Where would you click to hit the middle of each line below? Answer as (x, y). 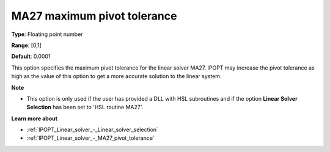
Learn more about (35, 118)
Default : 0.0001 (31, 56)
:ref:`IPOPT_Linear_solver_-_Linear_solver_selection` (93, 130)
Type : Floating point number (47, 34)
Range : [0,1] (27, 45)
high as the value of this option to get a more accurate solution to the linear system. (116, 76)
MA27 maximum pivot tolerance (94, 16)
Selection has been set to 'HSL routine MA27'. (85, 107)
